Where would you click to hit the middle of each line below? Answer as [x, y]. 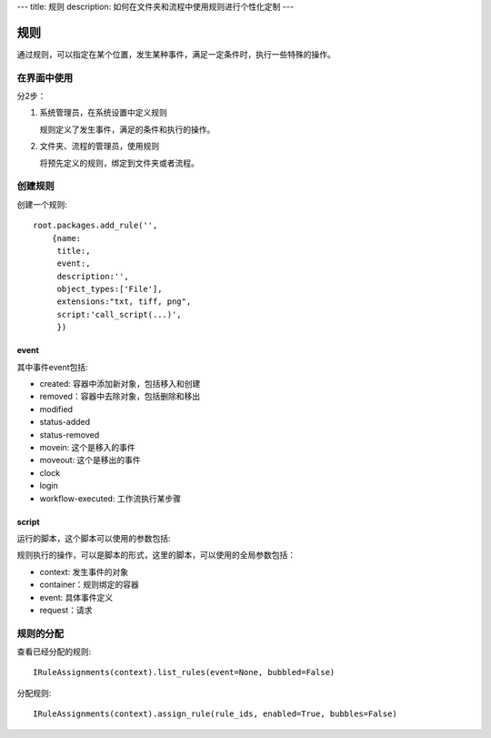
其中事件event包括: [52, 367]
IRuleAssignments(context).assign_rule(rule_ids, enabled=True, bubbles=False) [215, 714]
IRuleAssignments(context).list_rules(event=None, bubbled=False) [184, 672]
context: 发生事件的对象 [84, 571]
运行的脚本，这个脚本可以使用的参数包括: [94, 538]
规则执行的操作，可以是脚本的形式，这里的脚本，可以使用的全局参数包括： [156, 555]
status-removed [70, 435]
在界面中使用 [45, 77]
